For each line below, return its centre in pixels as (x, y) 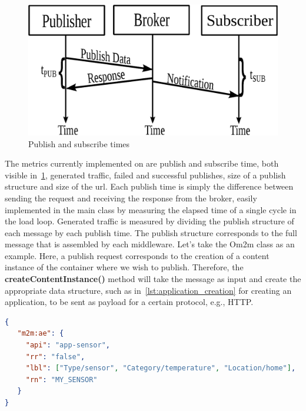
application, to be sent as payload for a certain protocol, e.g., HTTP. (129, 302)
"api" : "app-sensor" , (68, 345)
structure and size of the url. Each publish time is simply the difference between (149, 186)
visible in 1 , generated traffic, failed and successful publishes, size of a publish (145, 175)
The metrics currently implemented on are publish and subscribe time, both (142, 163)
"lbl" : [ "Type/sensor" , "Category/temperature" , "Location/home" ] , (161, 368)
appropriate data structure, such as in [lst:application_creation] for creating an (148, 290)
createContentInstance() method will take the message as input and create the (153, 279)
